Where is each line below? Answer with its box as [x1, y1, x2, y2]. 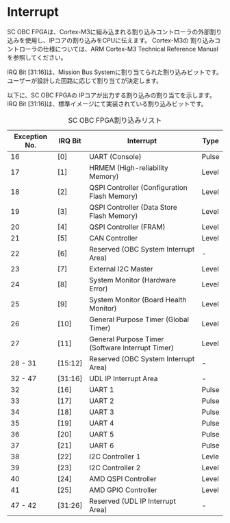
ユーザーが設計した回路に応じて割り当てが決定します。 [7, 76, 163, 84]
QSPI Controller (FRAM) [88, 222, 166, 232]
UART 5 [88, 429, 114, 439]
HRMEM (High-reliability [88, 162, 169, 172]
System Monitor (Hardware [88, 275, 177, 284]
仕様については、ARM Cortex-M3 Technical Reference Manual [42, 45, 219, 53]
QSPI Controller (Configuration [88, 182, 188, 192]
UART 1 [88, 385, 114, 394]
